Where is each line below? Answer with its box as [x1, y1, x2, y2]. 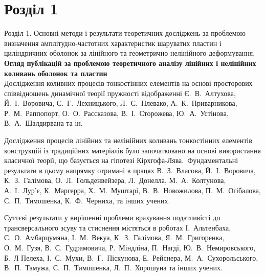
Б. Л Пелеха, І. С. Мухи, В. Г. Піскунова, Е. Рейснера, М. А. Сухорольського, [4, 252, 258, 263]
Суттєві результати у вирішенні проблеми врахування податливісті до [4, 212, 220, 223]
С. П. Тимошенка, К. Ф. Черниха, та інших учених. [4, 195, 170, 205]
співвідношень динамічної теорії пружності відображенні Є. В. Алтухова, [4, 87, 236, 98]
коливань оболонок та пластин [4, 67, 107, 78]
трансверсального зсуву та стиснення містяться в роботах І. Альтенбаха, [4, 222, 231, 233]
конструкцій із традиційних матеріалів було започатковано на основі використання [4, 145, 261, 155]
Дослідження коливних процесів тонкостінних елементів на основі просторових [4, 78, 253, 88]
